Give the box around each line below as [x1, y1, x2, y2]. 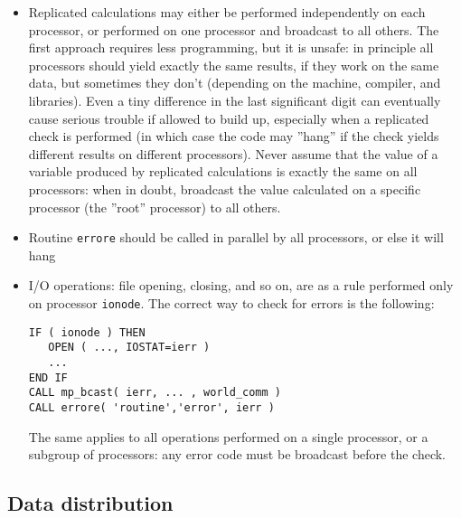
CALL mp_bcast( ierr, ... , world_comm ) [28, 386, 281, 400]
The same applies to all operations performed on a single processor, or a [28, 427, 428, 446]
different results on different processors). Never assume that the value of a [28, 144, 438, 163]
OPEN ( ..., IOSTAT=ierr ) [48, 341, 211, 354]
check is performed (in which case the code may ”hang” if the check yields [28, 127, 439, 146]
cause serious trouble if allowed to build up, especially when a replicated [28, 108, 429, 127]
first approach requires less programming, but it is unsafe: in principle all [28, 38, 434, 57]
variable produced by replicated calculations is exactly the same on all [28, 162, 418, 181]
